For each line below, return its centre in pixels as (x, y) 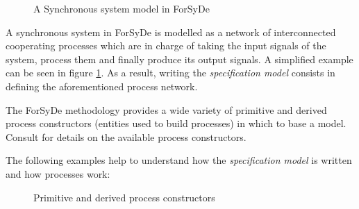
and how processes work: (58, 173)
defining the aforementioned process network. (102, 86)
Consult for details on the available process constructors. (126, 136)
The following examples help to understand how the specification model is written (179, 160)
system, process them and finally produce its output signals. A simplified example (179, 59)
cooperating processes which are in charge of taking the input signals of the (166, 45)
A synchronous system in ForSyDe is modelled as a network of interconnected (171, 32)
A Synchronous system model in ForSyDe (122, 8)
